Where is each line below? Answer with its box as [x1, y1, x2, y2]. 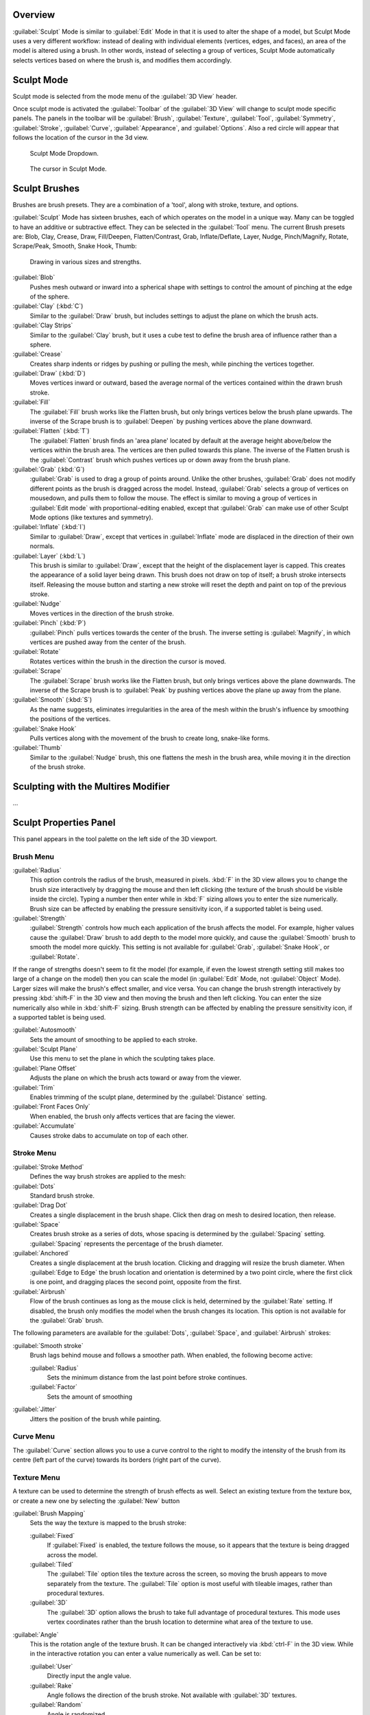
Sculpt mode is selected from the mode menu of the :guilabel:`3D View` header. [12, 92, 238, 100]
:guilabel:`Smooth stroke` [12, 1341, 84, 1349]
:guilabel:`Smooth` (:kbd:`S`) [12, 696, 92, 704]
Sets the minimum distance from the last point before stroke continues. [47, 1373, 247, 1382]
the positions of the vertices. [29, 715, 111, 723]
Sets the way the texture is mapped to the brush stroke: [29, 1519, 187, 1527]
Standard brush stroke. [29, 1191, 95, 1200]
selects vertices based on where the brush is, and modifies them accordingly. [12, 56, 232, 64]
